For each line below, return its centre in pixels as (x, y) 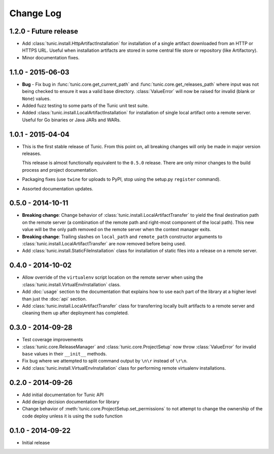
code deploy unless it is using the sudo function (72, 416)
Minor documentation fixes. (51, 57)
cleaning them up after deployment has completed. (75, 313)
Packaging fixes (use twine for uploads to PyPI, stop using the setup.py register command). (121, 179)
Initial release (36, 442)
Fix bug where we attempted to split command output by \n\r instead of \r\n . (105, 361)
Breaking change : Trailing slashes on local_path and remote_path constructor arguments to (122, 237)
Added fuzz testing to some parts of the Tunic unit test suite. (85, 105)
